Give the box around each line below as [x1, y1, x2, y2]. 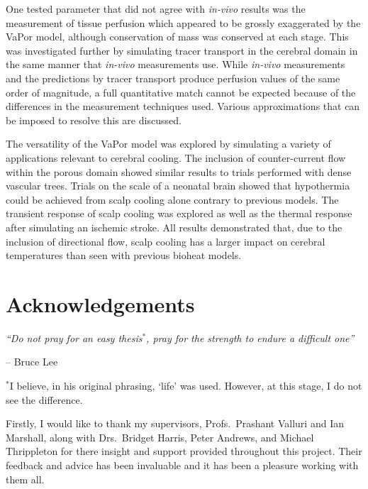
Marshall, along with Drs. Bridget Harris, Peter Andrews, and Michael [6, 429, 314, 444]
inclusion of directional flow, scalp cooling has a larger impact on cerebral [6, 233, 325, 248]
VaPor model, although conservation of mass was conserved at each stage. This [6, 29, 349, 44]
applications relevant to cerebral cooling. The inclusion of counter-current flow [6, 150, 346, 165]
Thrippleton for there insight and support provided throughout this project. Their [6, 444, 362, 458]
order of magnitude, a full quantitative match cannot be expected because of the [6, 84, 356, 99]
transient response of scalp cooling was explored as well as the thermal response [6, 206, 352, 221]
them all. [6, 471, 45, 486]
